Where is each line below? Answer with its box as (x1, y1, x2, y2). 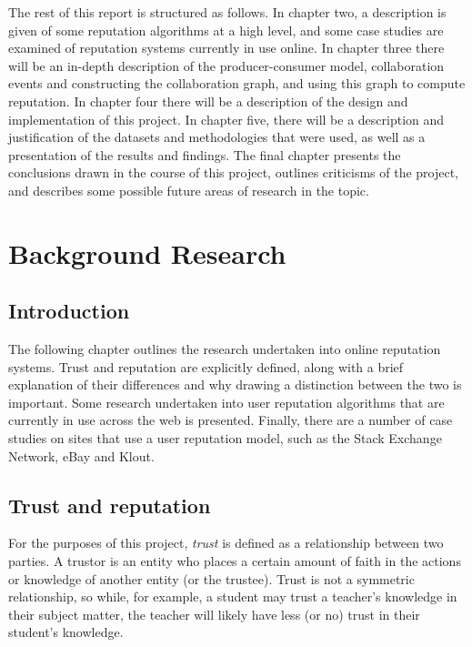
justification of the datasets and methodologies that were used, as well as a (8, 127, 426, 147)
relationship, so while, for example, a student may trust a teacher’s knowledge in (8, 587, 457, 606)
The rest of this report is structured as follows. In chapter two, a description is (8, 3, 447, 21)
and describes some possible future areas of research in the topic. (8, 180, 369, 199)
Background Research (8, 234, 286, 271)
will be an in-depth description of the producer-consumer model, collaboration (8, 56, 445, 75)
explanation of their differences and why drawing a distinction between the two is (8, 375, 462, 394)
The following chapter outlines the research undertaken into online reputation (8, 339, 441, 359)
